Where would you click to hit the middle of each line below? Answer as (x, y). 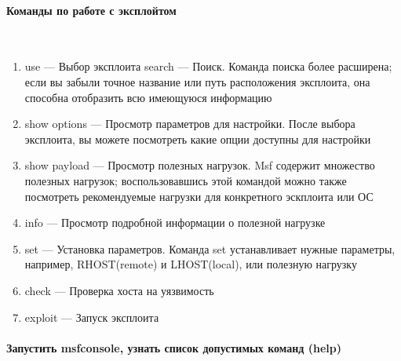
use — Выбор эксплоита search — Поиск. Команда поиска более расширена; (208, 66)
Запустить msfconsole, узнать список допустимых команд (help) (174, 347)
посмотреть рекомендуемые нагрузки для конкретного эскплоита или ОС (199, 196)
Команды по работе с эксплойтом (91, 10)
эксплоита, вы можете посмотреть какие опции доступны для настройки (198, 139)
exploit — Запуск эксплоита (92, 317)
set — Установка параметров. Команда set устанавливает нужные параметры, (210, 248)
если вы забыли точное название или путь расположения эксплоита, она (197, 81)
